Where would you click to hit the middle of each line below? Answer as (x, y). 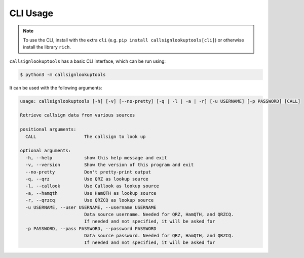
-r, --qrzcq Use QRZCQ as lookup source (90, 200)
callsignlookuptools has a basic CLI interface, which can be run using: (88, 61)
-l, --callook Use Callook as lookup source (92, 186)
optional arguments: (45, 151)
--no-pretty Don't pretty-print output (88, 172)
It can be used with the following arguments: (56, 88)
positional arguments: (48, 130)
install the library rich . (47, 47)
